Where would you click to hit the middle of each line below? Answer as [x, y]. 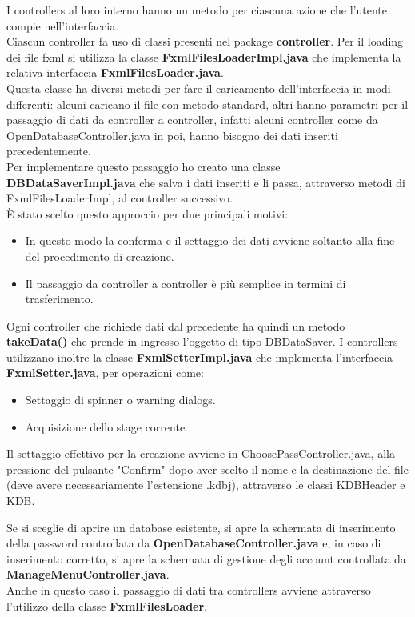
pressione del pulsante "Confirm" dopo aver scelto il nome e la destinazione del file [207, 469]
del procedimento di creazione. [100, 256]
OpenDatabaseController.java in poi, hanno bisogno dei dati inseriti [172, 135]
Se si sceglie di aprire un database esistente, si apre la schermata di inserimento [201, 527]
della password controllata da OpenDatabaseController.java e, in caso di [194, 543]
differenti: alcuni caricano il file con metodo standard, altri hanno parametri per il [207, 104]
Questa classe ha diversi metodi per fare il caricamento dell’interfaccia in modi [199, 88]
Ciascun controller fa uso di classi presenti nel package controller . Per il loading [205, 41]
